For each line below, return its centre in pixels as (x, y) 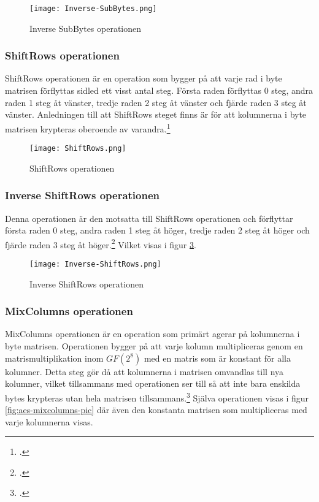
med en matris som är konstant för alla (217, 358)
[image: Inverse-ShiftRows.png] (95, 264)
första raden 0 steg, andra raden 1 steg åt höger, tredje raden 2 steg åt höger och (157, 230)
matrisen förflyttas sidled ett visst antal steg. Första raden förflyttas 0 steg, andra (159, 90)
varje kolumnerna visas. (49, 421)
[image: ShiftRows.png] (78, 149)
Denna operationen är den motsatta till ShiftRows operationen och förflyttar (149, 218)
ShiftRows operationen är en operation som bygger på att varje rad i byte (144, 78)
